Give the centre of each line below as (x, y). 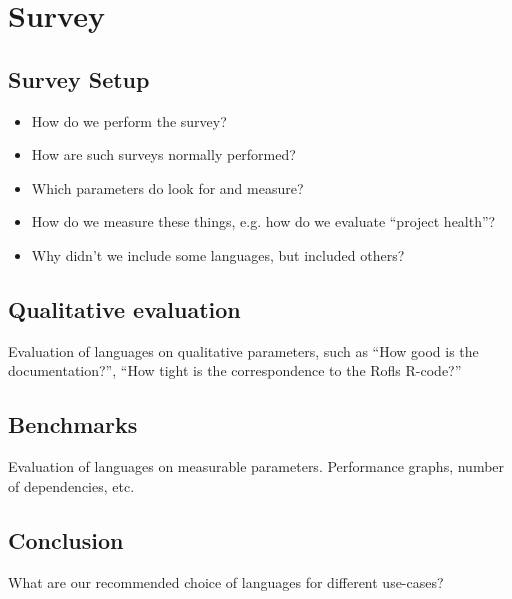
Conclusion (66, 539)
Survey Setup (79, 78)
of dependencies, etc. (71, 485)
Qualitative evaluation (124, 308)
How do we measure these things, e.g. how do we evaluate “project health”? (263, 221)
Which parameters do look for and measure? (167, 187)
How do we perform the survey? (129, 120)
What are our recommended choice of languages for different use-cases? (226, 581)
